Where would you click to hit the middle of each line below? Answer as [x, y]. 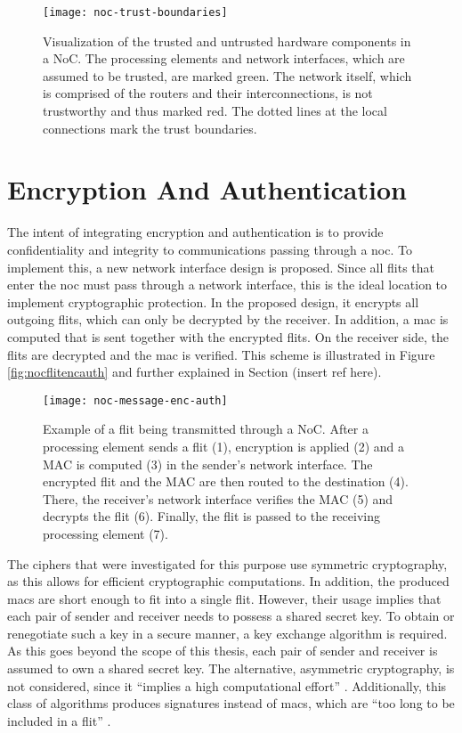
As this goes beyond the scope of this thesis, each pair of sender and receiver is [223, 651]
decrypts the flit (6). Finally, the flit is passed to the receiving [211, 516]
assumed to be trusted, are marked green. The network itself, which [227, 75]
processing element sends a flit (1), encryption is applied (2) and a [224, 446]
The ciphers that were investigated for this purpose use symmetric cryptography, [227, 563]
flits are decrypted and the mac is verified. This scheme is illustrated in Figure [221, 354]
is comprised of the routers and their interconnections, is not [208, 93]
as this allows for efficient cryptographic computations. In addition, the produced [228, 581]
